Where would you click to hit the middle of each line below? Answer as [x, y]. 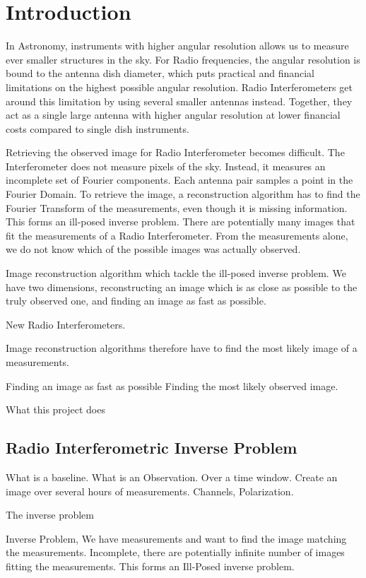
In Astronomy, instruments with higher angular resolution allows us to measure [177, 46]
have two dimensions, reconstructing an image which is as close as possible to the [182, 287]
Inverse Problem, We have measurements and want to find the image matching [176, 538]
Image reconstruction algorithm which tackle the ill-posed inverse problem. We [176, 273]
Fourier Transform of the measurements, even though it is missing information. [177, 207]
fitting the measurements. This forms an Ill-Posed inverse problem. [150, 566]
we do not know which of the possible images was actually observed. [153, 249]
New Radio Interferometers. [66, 324]
